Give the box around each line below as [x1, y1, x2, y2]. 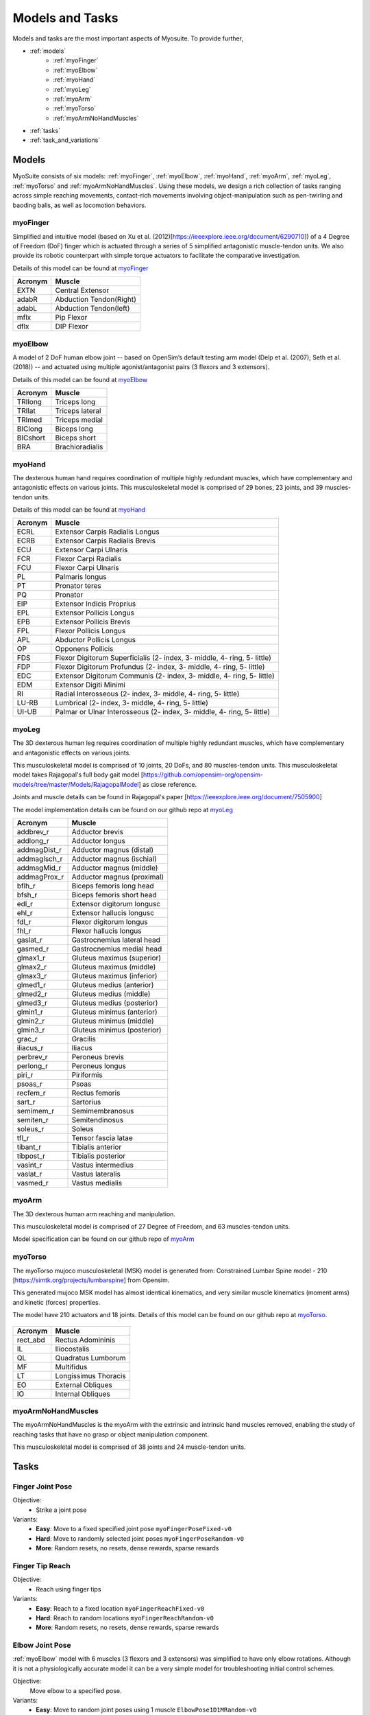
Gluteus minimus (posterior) [71, 1025, 162, 1034]
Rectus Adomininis [55, 1335, 116, 1345]
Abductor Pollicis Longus [55, 635, 136, 645]
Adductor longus [71, 836, 126, 845]
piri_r [16, 1070, 34, 1080]
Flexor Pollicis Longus [55, 626, 126, 636]
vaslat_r [16, 1169, 42, 1179]
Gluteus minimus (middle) [71, 1016, 154, 1026]
